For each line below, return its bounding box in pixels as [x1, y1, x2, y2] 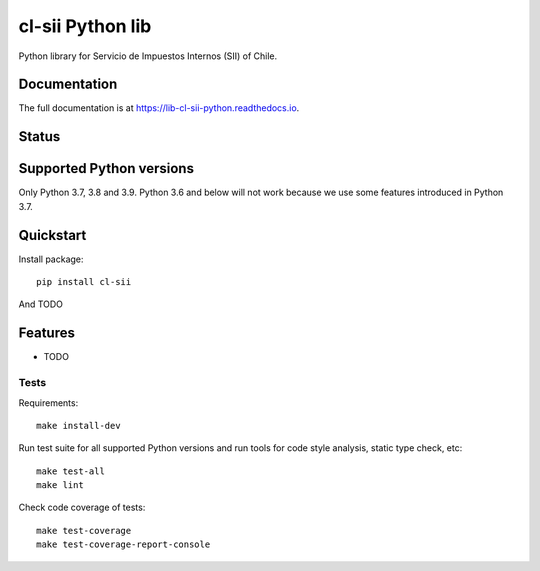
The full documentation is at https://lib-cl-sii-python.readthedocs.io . [18, 102, 300, 114]
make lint [36, 480, 84, 491]
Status [18, 128, 61, 145]
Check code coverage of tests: [18, 501, 146, 514]
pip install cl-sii [36, 276, 132, 288]
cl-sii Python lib [18, 15, 152, 37]
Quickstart [18, 226, 87, 244]
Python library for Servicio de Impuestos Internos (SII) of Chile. [18, 50, 278, 62]
